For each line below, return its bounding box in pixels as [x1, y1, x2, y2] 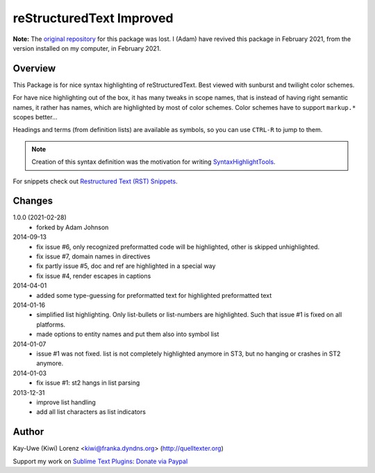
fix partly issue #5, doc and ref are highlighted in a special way [36, 262, 216, 270]
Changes [12, 195, 53, 207]
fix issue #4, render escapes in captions [36, 272, 151, 280]
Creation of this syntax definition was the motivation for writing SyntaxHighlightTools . [31, 158, 276, 166]
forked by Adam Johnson [36, 223, 109, 231]
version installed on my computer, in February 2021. [12, 44, 161, 52]
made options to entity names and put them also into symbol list [36, 330, 219, 338]
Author [12, 426, 44, 438]
